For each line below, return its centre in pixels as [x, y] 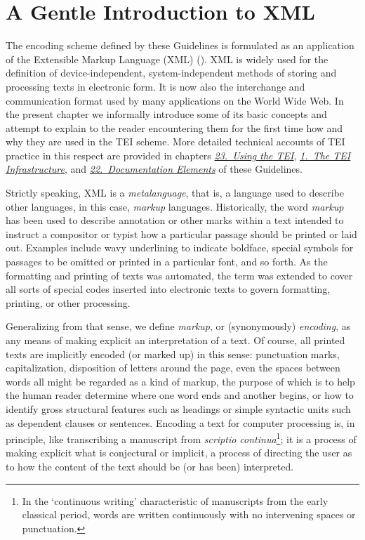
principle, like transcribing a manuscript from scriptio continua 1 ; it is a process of [181, 438]
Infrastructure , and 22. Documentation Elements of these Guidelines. [154, 169]
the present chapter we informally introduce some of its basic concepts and [166, 114]
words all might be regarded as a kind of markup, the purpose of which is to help [180, 381]
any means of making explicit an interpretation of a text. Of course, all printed [175, 340]
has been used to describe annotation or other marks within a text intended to [175, 220]
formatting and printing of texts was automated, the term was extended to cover [179, 275]
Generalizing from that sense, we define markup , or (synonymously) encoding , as [178, 326]
